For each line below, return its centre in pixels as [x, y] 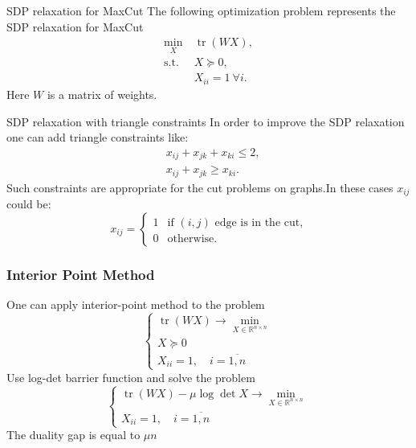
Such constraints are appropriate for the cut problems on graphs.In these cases [200, 187]
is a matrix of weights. [102, 94]
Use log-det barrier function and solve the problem [131, 377]
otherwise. [192, 238]
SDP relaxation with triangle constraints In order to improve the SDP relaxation [206, 121]
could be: [29, 204]
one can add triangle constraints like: [98, 137]
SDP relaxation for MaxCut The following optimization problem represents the [201, 10]
